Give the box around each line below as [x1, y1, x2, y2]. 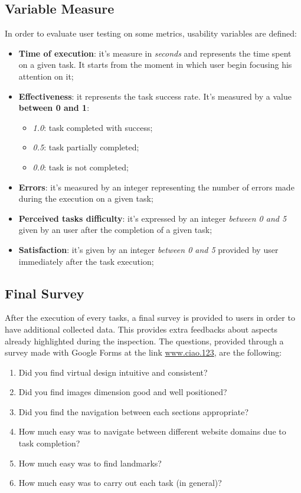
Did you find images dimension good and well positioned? [18, 386, 227, 398]
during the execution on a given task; [18, 192, 153, 205]
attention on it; [18, 70, 74, 82]
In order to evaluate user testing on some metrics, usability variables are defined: [5, 27, 297, 40]
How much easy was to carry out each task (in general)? [18, 476, 222, 489]
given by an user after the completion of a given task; [18, 224, 212, 236]
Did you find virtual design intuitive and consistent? [18, 366, 208, 378]
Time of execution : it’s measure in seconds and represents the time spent [18, 47, 292, 59]
